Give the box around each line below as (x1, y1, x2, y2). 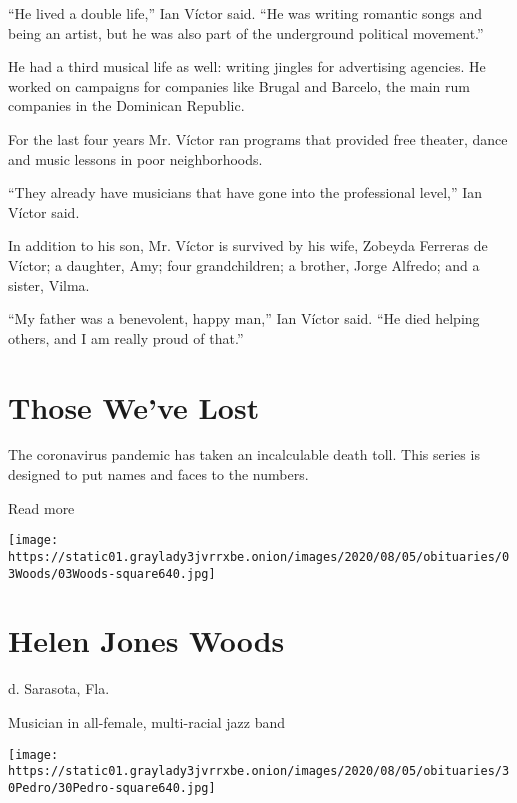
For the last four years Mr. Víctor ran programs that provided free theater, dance (8, 128, 508, 149)
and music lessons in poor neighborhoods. (8, 148, 263, 169)
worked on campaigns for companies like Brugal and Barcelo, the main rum (8, 75, 470, 96)
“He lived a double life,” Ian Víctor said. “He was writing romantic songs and (8, 3, 483, 23)
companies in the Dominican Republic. (8, 95, 245, 116)
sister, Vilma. (8, 274, 90, 295)
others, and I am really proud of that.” (8, 327, 244, 348)
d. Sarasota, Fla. (8, 678, 110, 699)
